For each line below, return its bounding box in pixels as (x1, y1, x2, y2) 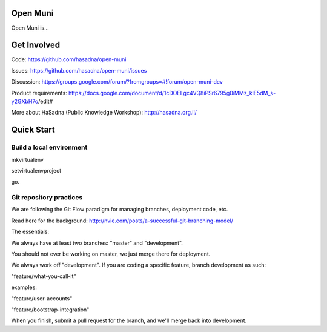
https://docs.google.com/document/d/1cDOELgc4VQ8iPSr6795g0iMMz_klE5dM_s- (68, 89, 276, 96)
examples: (11, 284, 38, 291)
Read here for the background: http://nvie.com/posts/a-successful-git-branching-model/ (11, 217, 233, 224)
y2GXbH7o (11, 98, 39, 105)
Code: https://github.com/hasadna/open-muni (11, 56, 127, 63)
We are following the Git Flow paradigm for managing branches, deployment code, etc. (11, 206, 228, 213)
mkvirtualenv (11, 156, 44, 163)
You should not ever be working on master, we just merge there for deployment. (11, 250, 211, 257)
